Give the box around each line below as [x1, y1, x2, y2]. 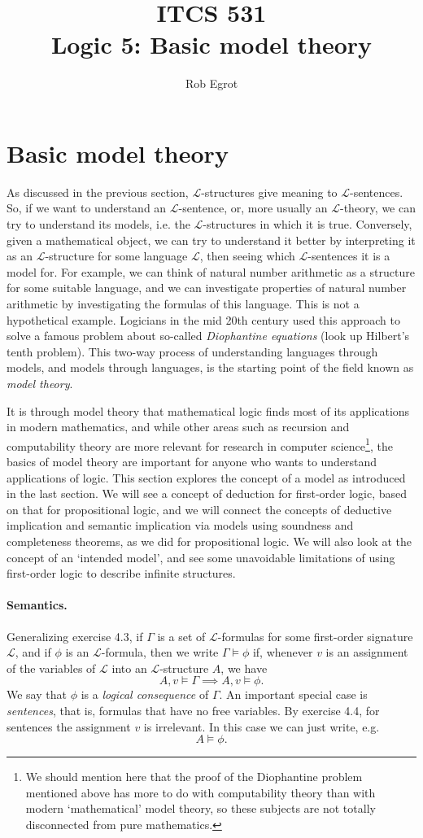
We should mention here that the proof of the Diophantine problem [25, 768, 363, 785]
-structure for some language [45, 247, 188, 264]
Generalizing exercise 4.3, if [7, 627, 143, 644]
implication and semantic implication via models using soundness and [7, 517, 354, 534]
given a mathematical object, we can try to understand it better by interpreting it [7, 231, 416, 248]
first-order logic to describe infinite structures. [7, 565, 236, 582]
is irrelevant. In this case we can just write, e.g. [143, 718, 380, 735]
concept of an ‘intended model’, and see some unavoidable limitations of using [7, 548, 395, 565]
